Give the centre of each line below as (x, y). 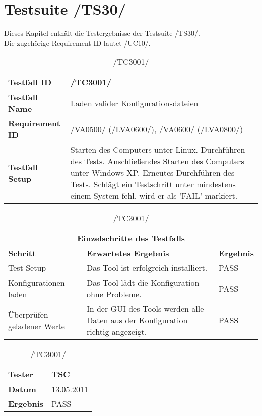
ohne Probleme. (114, 294)
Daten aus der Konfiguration (137, 320)
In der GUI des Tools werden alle (145, 309)
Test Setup (27, 268)
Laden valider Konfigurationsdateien (134, 103)
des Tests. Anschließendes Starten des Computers (157, 161)
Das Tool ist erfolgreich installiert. (147, 268)
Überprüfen (28, 314)
